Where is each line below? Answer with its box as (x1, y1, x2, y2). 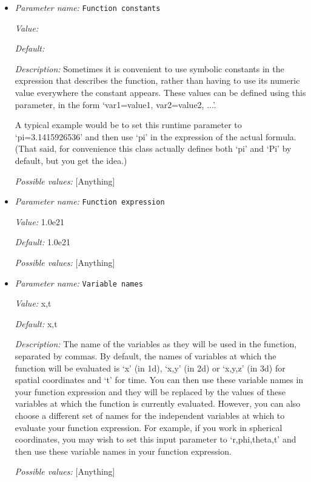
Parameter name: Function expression (15, 195, 165, 208)
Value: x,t (15, 297, 52, 310)
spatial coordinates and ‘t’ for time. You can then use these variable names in (15, 373, 304, 386)
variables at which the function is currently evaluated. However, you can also (15, 397, 301, 410)
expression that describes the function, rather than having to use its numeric (15, 74, 300, 87)
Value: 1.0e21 (15, 215, 64, 228)
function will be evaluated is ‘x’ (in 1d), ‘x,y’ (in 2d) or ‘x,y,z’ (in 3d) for (15, 361, 286, 374)
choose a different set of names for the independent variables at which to (15, 409, 285, 422)
